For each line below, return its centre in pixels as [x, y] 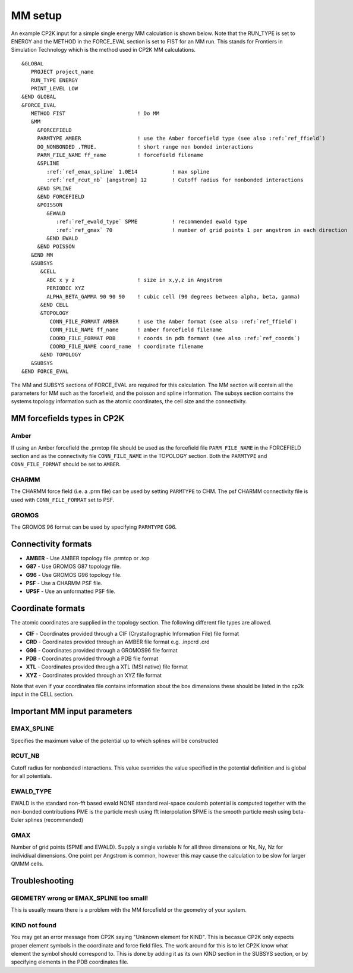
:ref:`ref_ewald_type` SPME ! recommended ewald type [151, 222]
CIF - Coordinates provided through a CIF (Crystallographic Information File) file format [133, 633]
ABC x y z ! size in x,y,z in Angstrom [134, 280]
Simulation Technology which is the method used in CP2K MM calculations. [103, 50]
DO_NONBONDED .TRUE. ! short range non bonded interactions [145, 147]
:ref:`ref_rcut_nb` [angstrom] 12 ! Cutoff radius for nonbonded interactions [175, 180]
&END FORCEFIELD [61, 197]
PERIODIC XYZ [65, 288]
